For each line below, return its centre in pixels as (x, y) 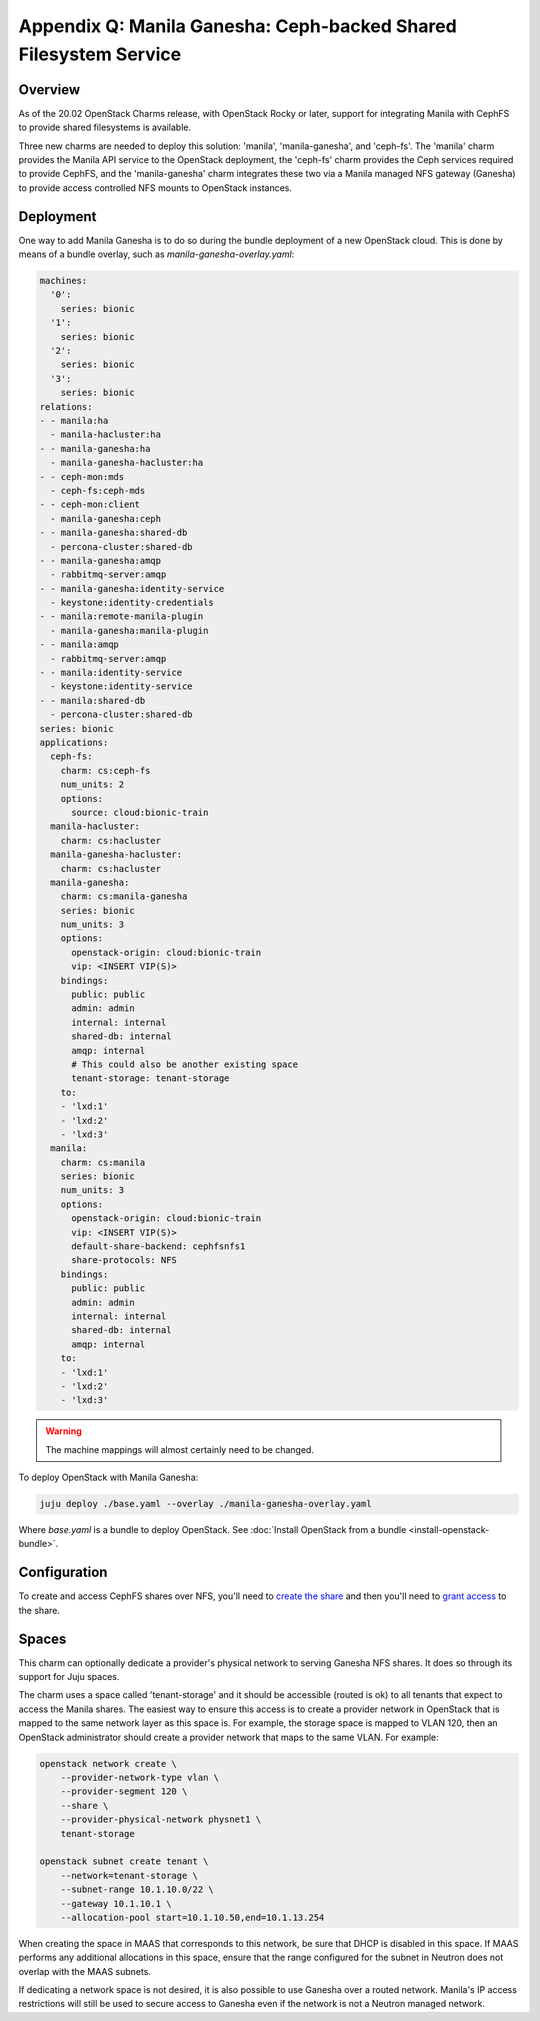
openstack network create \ (108, 1763)
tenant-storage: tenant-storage (150, 1078)
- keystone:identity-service (122, 686)
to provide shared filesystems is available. (105, 127)
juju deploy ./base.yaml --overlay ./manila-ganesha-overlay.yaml (205, 1504)
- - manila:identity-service (111, 673)
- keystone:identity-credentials (132, 603)
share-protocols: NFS (124, 1260)
